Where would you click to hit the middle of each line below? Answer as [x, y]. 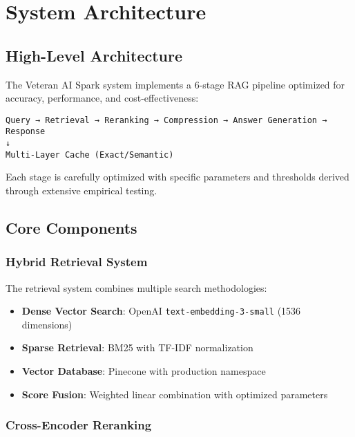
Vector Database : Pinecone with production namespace [144, 371]
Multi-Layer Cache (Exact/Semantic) [90, 155]
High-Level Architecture [94, 55]
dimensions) [47, 324]
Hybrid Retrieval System [77, 262]
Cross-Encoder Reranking [79, 425]
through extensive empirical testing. [81, 190]
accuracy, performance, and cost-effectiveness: [102, 98]
